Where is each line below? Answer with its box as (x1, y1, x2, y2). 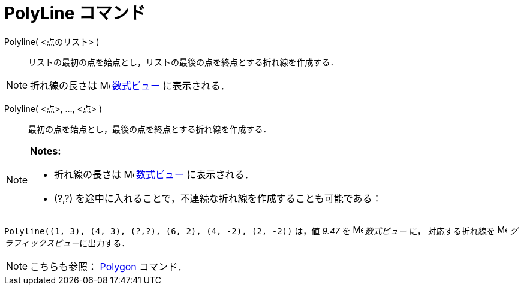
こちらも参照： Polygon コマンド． (30, 260, 188, 273)
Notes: (30, 144, 61, 157)
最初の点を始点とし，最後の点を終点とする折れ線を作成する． (28, 123, 272, 134)
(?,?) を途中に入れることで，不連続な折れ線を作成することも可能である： (54, 192, 382, 204)
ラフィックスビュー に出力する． (4, 237, 130, 248)
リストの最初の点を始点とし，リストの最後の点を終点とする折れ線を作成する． (28, 56, 339, 67)
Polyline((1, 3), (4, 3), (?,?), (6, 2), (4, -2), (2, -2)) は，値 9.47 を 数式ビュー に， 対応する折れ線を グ (4, 225, 518, 236)
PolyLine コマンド (4, 3, 146, 23)
